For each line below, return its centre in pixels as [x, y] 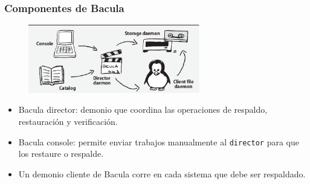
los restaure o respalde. [61, 154]
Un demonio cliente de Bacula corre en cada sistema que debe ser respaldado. [162, 173]
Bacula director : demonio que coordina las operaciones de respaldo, [143, 109]
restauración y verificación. [68, 121]
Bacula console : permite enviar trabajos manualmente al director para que [159, 141]
